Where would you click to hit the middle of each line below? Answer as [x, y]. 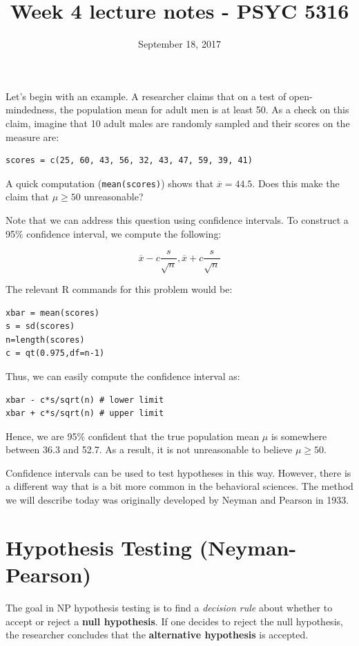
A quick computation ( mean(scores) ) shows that [110, 183]
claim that [27, 197]
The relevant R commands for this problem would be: [119, 288]
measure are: [32, 136]
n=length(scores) [45, 340]
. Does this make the [296, 183]
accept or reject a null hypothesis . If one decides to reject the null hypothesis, [174, 621]
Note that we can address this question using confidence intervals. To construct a [177, 219]
